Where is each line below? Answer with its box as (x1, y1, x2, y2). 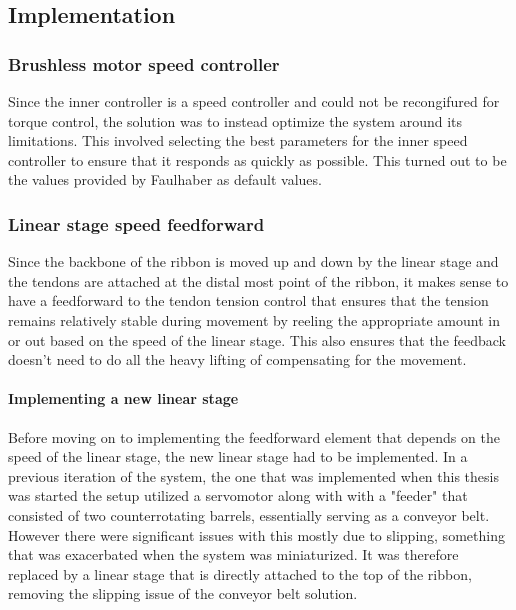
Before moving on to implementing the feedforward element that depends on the (8, 426, 500, 447)
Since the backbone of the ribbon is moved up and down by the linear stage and (8, 251, 499, 272)
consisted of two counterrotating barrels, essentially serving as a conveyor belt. (8, 504, 490, 525)
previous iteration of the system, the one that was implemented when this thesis (8, 465, 499, 486)
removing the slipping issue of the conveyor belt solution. (8, 583, 358, 604)
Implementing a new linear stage (8, 388, 239, 409)
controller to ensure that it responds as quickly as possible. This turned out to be (8, 149, 507, 170)
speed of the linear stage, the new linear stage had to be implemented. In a (8, 446, 468, 467)
